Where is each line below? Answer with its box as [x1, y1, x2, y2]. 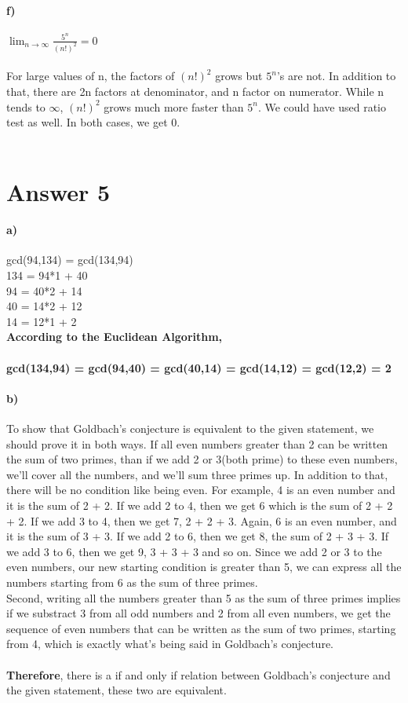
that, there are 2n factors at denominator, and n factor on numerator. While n [6, 82, 384, 99]
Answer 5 [6, 175, 111, 207]
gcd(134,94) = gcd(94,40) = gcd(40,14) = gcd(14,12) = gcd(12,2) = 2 [6, 359, 392, 375]
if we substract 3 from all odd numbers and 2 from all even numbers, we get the [6, 605, 391, 621]
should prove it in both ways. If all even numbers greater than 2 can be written [6, 435, 388, 452]
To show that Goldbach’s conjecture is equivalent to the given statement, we [6, 420, 374, 437]
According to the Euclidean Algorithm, [6, 328, 223, 345]
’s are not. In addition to [276, 68, 396, 84]
